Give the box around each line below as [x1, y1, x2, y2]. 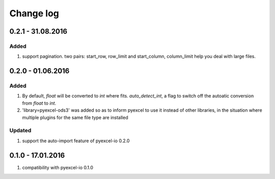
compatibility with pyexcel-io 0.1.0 [22, 164, 94, 170]
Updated [9, 127, 32, 134]
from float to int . [22, 100, 57, 106]
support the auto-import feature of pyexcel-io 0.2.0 [22, 138, 130, 144]
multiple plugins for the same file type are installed [22, 114, 128, 120]
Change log [9, 8, 60, 19]
